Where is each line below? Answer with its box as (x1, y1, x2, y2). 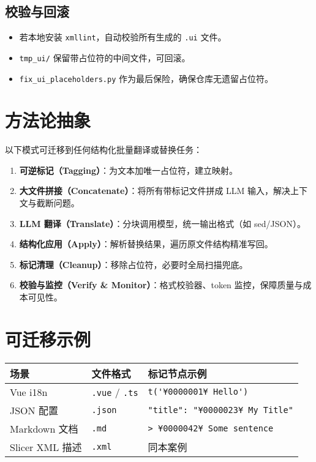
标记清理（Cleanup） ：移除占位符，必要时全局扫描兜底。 (19, 258, 248, 270)
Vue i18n (10, 384, 48, 399)
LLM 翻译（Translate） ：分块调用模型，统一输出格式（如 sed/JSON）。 (19, 217, 306, 229)
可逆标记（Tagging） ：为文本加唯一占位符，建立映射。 (19, 163, 238, 176)
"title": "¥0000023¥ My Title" (148, 404, 293, 415)
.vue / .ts (91, 384, 138, 399)
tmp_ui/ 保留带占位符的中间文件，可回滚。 (19, 51, 190, 64)
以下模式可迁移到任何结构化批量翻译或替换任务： (5, 143, 202, 156)
